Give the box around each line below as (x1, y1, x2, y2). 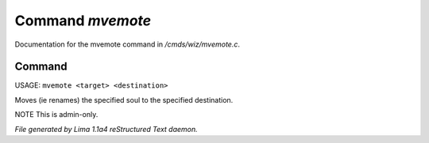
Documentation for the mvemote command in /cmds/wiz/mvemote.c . (14, 40, 241, 49)
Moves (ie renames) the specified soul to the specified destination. (14, 95, 234, 104)
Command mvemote (14, 12, 152, 29)
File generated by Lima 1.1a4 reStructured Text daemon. (14, 124, 198, 134)
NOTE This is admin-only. (14, 110, 99, 119)
